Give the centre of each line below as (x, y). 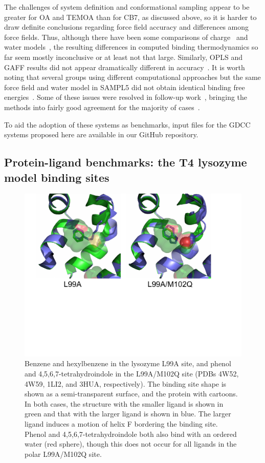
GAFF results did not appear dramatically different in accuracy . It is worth (125, 67)
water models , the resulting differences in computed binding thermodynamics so (131, 47)
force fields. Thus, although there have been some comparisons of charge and (126, 37)
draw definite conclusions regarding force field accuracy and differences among (127, 27)
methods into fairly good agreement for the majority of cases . (102, 107)
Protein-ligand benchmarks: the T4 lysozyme (126, 162)
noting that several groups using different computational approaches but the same (132, 77)
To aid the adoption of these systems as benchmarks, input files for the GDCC (127, 124)
